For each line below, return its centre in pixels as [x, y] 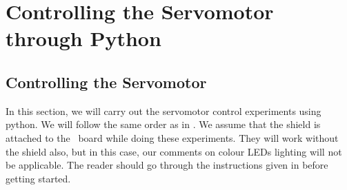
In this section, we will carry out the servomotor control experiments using [163, 110]
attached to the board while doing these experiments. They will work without [172, 137]
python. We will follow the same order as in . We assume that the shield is [163, 124]
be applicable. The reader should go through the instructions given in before [167, 165]
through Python [83, 38]
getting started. [38, 178]
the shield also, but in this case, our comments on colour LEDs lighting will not [174, 151]
